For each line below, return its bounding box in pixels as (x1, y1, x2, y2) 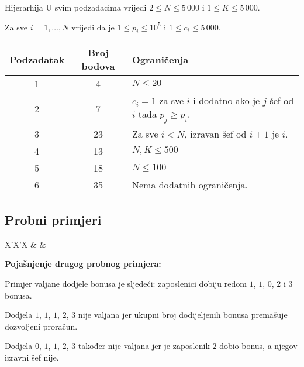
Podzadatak (9, 52, 65, 66)
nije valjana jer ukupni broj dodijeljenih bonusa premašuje (78, 308, 288, 321)
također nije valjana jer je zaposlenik (78, 339, 210, 352)
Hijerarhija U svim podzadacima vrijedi (5, 1, 147, 13)
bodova (81, 59, 115, 73)
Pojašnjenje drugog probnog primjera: (5, 258, 161, 270)
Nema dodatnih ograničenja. (132, 177, 248, 191)
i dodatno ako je (193, 94, 260, 108)
